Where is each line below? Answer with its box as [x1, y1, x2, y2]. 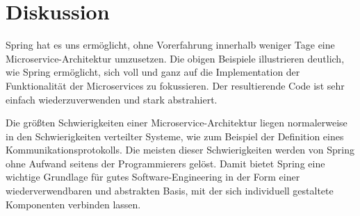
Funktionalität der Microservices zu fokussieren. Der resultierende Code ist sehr [6, 78, 345, 92]
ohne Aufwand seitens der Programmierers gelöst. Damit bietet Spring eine [6, 156, 325, 170]
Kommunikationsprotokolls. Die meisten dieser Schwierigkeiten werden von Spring [6, 142, 354, 157]
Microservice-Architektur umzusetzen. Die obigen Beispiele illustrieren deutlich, [6, 51, 345, 65]
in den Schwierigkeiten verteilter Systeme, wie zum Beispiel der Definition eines [6, 128, 344, 143]
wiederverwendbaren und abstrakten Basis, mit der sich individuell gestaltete [6, 183, 334, 198]
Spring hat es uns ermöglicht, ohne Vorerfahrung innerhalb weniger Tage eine [6, 38, 335, 52]
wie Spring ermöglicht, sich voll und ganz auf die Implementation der [6, 65, 300, 79]
